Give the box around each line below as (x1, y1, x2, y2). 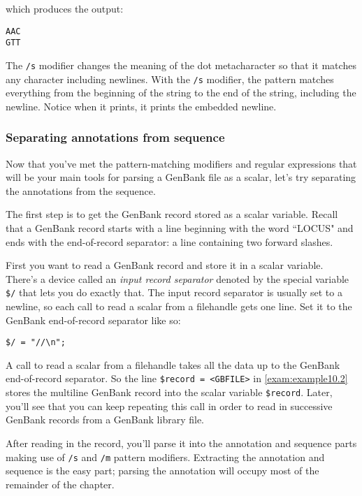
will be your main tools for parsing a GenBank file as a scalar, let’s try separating (6, 170, 356, 184)
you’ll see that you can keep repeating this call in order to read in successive (6, 398, 333, 413)
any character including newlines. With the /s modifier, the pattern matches (6, 71, 334, 86)
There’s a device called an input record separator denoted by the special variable (6, 271, 349, 286)
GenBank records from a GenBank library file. (6, 412, 204, 427)
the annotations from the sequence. (6, 183, 156, 198)
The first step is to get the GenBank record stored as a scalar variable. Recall (6, 207, 338, 221)
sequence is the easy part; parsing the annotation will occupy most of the (6, 463, 319, 478)
